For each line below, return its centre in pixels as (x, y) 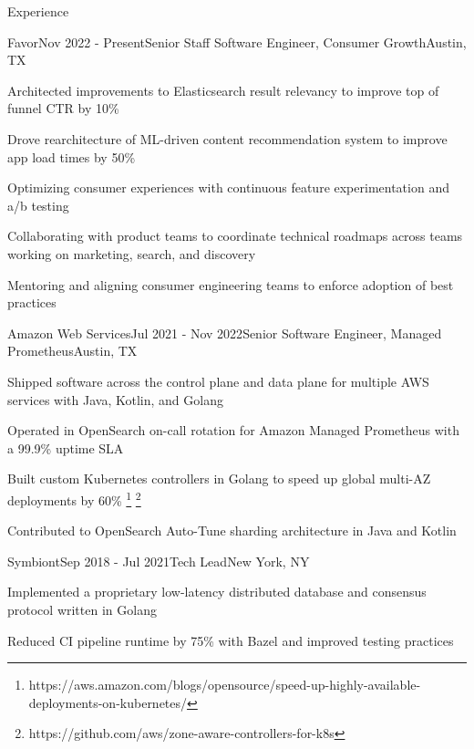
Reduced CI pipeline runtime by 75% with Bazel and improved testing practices (231, 640)
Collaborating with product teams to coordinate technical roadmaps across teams (235, 236)
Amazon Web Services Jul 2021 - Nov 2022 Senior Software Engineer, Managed (225, 333)
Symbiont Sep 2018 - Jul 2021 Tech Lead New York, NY (159, 561)
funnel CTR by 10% (63, 108)
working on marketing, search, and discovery (132, 253)
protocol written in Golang (82, 609)
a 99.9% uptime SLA (66, 447)
